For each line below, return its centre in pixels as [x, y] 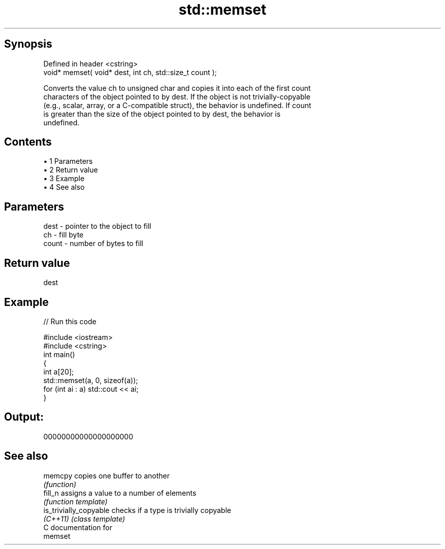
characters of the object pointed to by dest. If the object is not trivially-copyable [177, 96]
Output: [24, 417]
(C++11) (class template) [84, 519]
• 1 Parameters [68, 161]
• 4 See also [64, 187]
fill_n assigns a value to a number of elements [120, 493]
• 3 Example [64, 179]
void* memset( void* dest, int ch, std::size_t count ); [130, 72]
